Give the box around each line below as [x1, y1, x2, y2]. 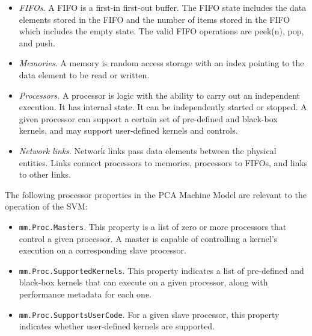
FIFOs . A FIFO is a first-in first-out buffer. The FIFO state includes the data [19, 1, 307, 13]
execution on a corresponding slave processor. [19, 244, 186, 257]
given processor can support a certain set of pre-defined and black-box [19, 112, 278, 125]
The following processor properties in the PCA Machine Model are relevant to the [5, 188, 307, 201]
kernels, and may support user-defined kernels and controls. [19, 124, 238, 137]
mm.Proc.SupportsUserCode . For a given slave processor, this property [19, 308, 280, 320]
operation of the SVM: [5, 200, 88, 213]
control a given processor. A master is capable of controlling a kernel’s [19, 232, 278, 244]
